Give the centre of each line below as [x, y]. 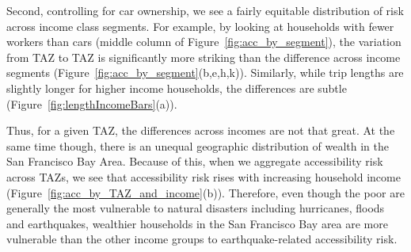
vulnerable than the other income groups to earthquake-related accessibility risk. [202, 239]
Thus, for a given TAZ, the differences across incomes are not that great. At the [201, 130]
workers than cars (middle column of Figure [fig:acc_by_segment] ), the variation [204, 42]
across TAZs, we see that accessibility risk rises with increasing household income [204, 176]
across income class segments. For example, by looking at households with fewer [200, 26]
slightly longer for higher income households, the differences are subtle [177, 88]
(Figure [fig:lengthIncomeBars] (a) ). [92, 103]
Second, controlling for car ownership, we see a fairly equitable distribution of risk [205, 10]
